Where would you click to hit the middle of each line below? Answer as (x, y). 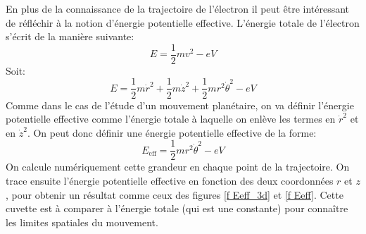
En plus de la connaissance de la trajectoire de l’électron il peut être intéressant (178, 8)
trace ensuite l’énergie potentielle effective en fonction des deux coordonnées (170, 180)
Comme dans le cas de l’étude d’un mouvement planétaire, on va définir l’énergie (180, 105)
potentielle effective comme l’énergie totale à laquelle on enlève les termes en (171, 119)
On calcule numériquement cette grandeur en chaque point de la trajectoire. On (178, 167)
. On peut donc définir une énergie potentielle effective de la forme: (172, 132)
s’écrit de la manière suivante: (70, 36)
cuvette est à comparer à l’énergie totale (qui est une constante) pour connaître (177, 208)
